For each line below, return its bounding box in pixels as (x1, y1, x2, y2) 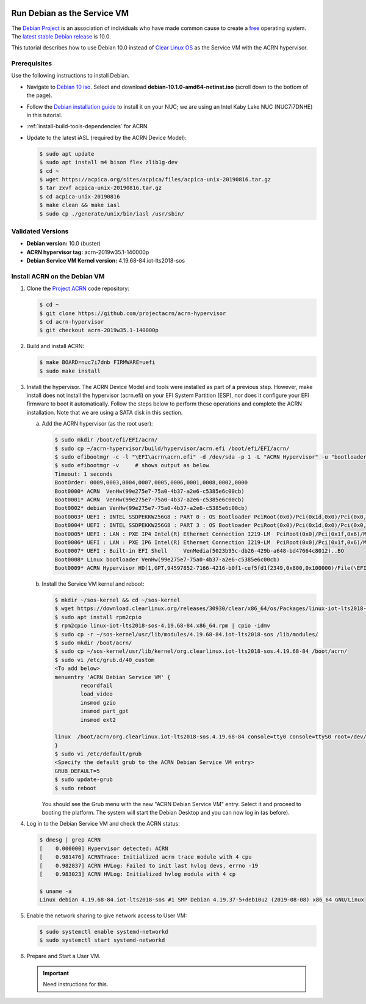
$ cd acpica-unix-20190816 (39, 193, 120, 200)
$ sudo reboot (54, 785, 97, 791)
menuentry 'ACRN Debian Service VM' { (54, 674, 171, 680)
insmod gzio (80, 699, 116, 706)
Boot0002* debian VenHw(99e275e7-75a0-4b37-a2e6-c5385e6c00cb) (54, 504, 248, 512)
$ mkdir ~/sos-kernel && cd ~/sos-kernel (54, 597, 181, 604)
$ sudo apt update (39, 150, 95, 157)
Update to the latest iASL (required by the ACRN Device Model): (26, 134, 187, 141)
